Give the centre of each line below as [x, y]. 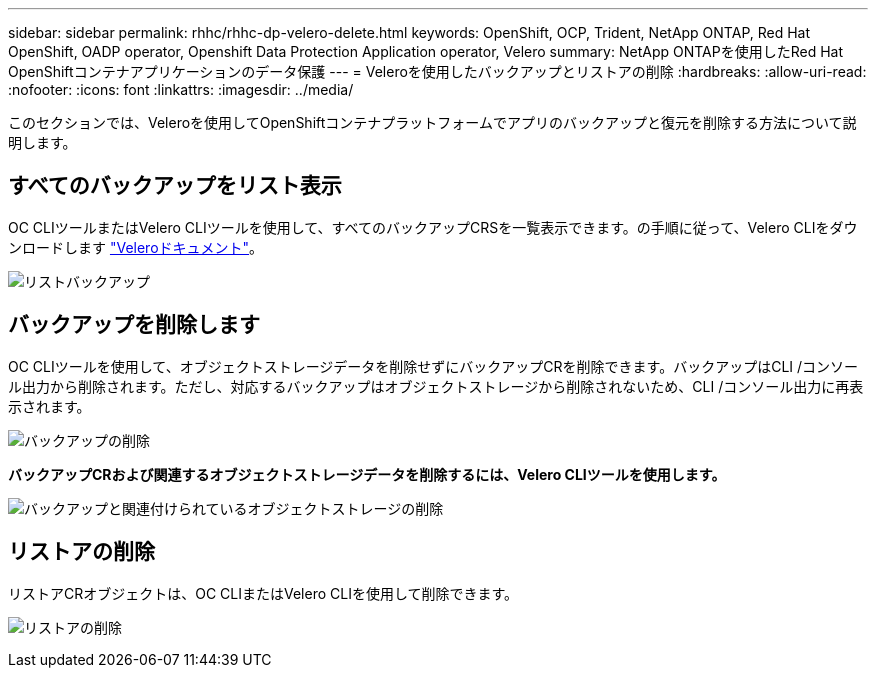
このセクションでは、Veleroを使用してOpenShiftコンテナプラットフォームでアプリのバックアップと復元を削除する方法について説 [432, 122]
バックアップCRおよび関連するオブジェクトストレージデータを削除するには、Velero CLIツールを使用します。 [367, 474]
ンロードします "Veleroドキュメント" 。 [136, 247]
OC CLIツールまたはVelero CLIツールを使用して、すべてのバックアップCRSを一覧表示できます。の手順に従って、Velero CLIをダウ [433, 227]
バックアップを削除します [134, 325]
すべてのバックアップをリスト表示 [175, 186]
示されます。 [49, 406]
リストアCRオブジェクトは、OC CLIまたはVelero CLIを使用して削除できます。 [263, 593]
